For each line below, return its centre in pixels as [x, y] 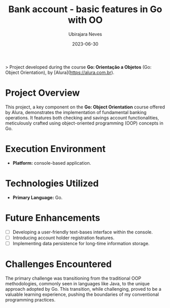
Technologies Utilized [52, 183]
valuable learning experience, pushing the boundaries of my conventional [82, 294]
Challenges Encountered [59, 264]
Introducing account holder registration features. [63, 238]
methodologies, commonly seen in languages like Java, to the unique [77, 283]
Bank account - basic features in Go [85, 9]
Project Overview [43, 93]
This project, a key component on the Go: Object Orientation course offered [85, 107]
